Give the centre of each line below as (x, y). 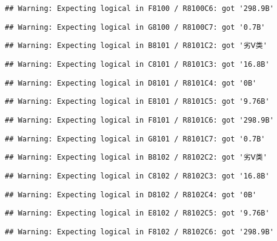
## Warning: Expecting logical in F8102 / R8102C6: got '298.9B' (139, 232)
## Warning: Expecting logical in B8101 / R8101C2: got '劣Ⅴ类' (136, 46)
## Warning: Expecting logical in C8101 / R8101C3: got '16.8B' (137, 64)
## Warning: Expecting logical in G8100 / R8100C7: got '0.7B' (135, 27)
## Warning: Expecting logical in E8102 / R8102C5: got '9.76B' (137, 213)
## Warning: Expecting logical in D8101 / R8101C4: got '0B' (131, 83)
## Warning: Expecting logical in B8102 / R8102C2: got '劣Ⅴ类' (136, 158)
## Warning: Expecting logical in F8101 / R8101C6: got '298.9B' (139, 120)
